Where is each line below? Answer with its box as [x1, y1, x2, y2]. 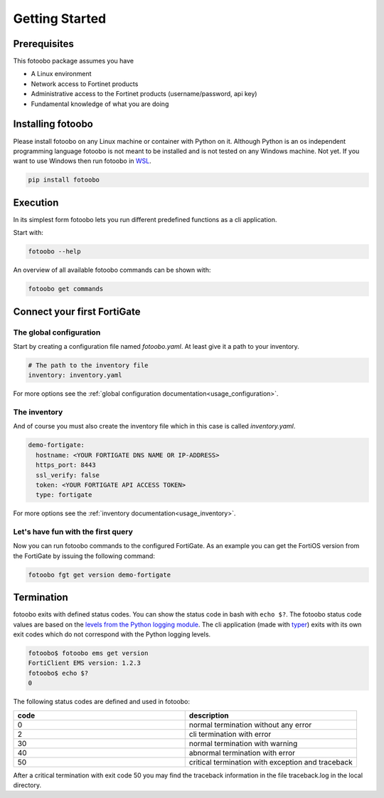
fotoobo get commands [28, 285, 104, 293]
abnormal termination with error [188, 747, 295, 757]
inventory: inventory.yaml [28, 371, 122, 379]
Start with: [13, 229, 44, 237]
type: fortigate [36, 491, 92, 499]
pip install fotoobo [28, 176, 100, 184]
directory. [13, 781, 42, 789]
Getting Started [13, 11, 107, 26]
